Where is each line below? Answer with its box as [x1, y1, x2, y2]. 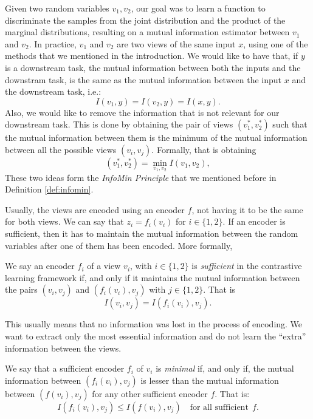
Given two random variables [5, 2, 109, 14]
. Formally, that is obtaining [151, 143, 256, 155]
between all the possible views [5, 143, 117, 155]
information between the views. [5, 341, 122, 354]
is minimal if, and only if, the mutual [156, 362, 294, 375]
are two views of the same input [117, 37, 236, 50]
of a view [87, 259, 121, 272]
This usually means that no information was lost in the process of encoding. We [5, 318, 303, 330]
